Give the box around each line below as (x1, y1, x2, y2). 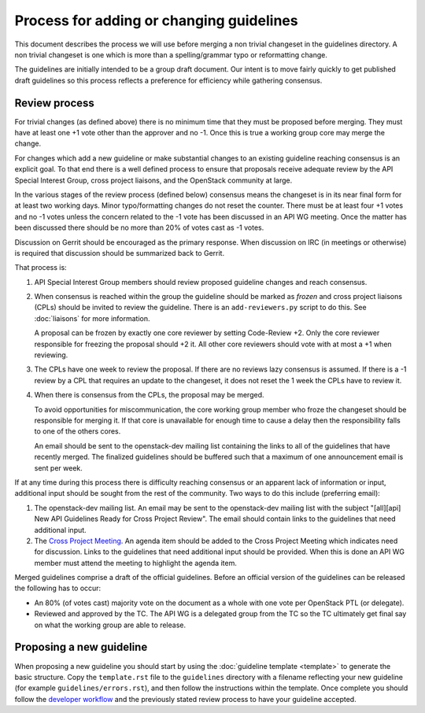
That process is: (14, 263, 67, 272)
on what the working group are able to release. (34, 620, 187, 630)
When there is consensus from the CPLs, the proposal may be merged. (34, 390, 264, 400)
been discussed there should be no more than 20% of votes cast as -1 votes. (14, 223, 264, 232)
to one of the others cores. (34, 427, 121, 436)
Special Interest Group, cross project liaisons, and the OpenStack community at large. (14, 175, 293, 185)
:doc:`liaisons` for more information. (34, 313, 150, 323)
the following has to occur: (14, 583, 102, 593)
